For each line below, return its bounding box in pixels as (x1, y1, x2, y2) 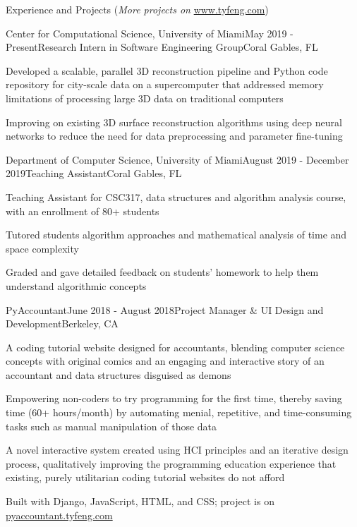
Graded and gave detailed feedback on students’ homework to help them (6, 265, 319, 279)
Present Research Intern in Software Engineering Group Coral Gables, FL (6, 40, 318, 54)
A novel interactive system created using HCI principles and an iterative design (6, 442, 349, 457)
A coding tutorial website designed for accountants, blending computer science (6, 339, 345, 354)
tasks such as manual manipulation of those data (6, 418, 217, 433)
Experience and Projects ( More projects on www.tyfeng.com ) (6, 2, 269, 16)
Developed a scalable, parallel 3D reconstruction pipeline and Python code (6, 63, 328, 78)
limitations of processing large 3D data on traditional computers (6, 90, 284, 105)
